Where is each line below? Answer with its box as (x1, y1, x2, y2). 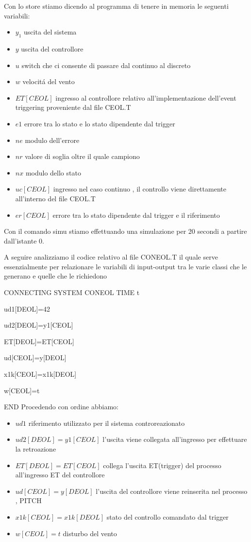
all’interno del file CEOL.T (15, 193, 96, 203)
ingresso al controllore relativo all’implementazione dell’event (55, 92, 236, 103)
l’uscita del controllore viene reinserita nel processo (96, 486, 248, 496)
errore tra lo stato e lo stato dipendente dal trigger (24, 118, 175, 128)
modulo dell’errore (25, 135, 80, 145)
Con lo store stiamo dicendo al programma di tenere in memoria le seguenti (4, 1, 229, 11)
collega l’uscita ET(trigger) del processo (103, 460, 221, 470)
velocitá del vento (22, 76, 75, 87)
